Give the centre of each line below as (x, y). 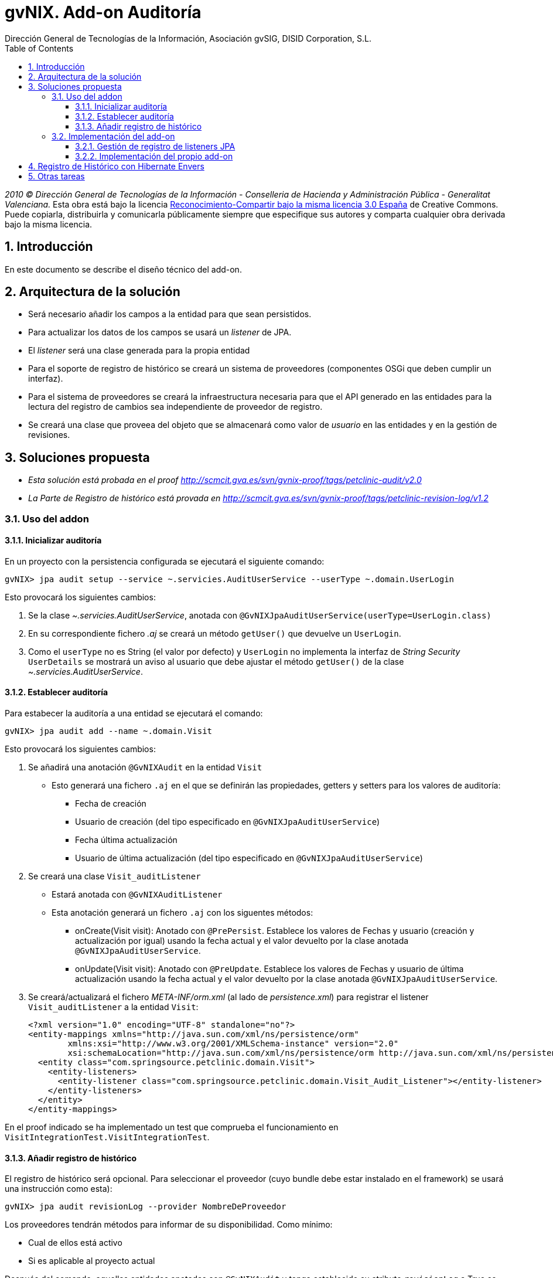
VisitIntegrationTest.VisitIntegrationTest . (107, 1137)
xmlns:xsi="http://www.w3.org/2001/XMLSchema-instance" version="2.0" (233, 1044)
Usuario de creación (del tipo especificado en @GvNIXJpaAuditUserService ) (228, 822)
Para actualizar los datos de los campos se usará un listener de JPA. (160, 332)
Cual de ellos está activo (75, 1243)
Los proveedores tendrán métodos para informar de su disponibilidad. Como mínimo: (169, 1225)
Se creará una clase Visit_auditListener (115, 876)
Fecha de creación (111, 804)
